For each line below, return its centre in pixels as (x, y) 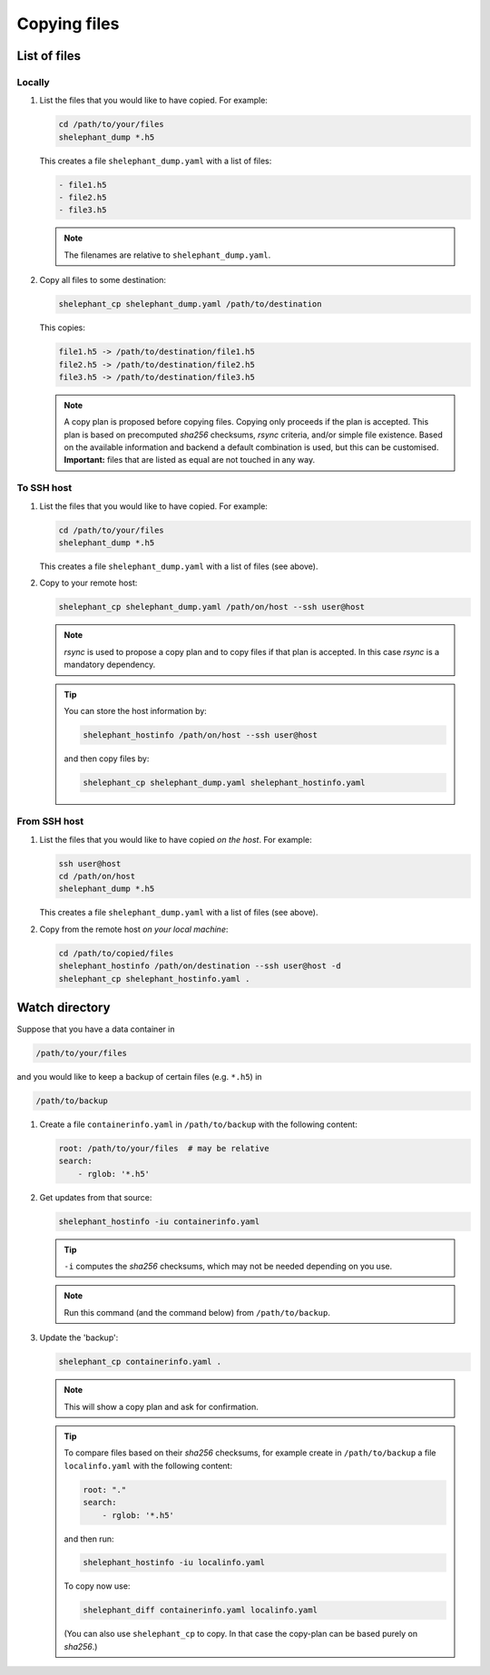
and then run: (89, 1539)
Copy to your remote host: (88, 583)
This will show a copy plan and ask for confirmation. (161, 1406)
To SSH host (44, 488)
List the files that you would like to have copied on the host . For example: (176, 839)
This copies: (62, 328)
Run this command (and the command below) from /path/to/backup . (197, 1312)
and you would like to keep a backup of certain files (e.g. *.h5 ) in (139, 1076)
